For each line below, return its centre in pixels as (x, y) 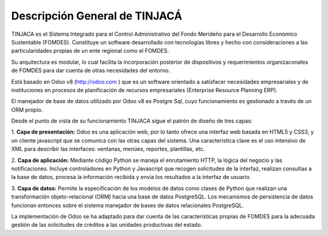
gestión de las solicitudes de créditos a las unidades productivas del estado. (107, 225)
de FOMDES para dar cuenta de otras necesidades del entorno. (91, 70)
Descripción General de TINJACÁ (97, 16)
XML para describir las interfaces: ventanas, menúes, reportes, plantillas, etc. (108, 149)
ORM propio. (27, 110)
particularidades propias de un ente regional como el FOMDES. (90, 51)
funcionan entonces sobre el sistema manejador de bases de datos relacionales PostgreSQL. (128, 205)
